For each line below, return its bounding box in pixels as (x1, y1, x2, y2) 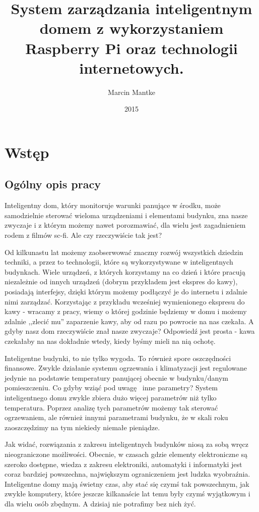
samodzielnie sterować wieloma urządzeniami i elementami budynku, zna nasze (5, 210, 248, 220)
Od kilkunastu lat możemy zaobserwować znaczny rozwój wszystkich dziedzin (5, 246, 243, 257)
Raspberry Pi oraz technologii (25, 37, 238, 58)
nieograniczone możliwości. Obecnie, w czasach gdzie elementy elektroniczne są (5, 448, 248, 459)
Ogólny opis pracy (5, 176, 101, 192)
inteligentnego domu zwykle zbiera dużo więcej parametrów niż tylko (5, 392, 217, 402)
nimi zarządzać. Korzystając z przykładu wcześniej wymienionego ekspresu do (5, 296, 245, 306)
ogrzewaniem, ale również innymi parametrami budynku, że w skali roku (5, 412, 228, 423)
